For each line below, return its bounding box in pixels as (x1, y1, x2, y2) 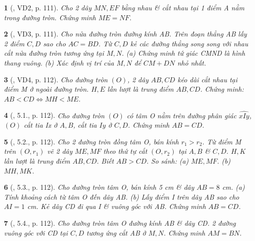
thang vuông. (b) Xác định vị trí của (4, 57, 114, 68)
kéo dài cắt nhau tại (177, 74, 238, 84)
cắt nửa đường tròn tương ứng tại (4, 48, 104, 58)
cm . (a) (222, 182, 245, 192)
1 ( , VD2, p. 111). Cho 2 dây (4, 2, 92, 12)
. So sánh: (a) (146, 155, 189, 166)
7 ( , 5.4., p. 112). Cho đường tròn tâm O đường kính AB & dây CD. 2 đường (4, 217, 236, 228)
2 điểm (4, 38, 25, 48)
